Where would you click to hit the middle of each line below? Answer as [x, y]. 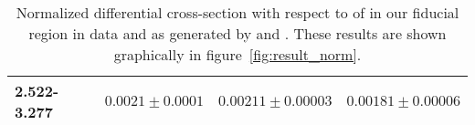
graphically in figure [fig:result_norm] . [237, 54]
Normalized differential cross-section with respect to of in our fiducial [237, 12]
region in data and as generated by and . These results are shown [237, 33]
